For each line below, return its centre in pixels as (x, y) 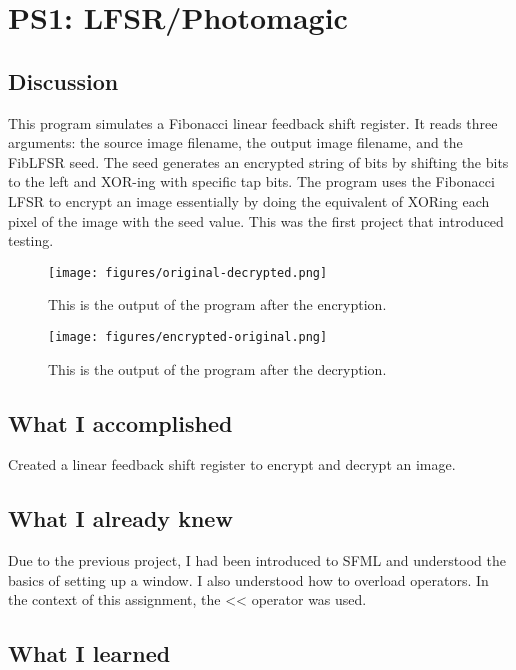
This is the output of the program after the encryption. (217, 304)
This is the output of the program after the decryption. (217, 368)
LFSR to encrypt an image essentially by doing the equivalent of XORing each (249, 200)
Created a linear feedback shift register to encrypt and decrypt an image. (232, 464)
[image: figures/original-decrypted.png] (188, 272)
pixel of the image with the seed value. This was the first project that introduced (256, 220)
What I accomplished (120, 422)
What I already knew (120, 518)
